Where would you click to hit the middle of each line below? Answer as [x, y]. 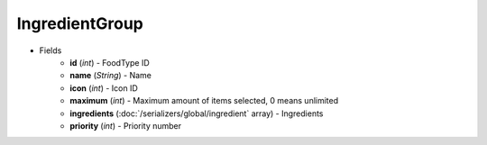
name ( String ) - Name [111, 76]
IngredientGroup [80, 23]
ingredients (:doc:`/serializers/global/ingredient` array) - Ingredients [197, 113]
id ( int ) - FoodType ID [110, 62]
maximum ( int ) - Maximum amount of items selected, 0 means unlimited [204, 101]
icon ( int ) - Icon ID [104, 88]
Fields [51, 50]
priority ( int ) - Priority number [126, 125]
